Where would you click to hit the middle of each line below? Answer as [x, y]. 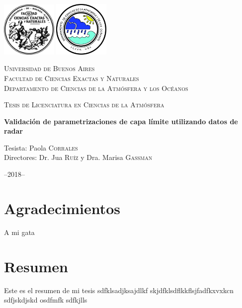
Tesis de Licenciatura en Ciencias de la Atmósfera [84, 105]
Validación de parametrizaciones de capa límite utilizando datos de [121, 121]
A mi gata [19, 232]
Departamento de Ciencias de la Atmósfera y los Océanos [96, 88]
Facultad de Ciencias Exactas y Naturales [72, 78]
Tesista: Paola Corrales [41, 147]
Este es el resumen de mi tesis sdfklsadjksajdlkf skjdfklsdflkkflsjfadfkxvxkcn [119, 290]
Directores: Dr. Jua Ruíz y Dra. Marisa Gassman [78, 157]
